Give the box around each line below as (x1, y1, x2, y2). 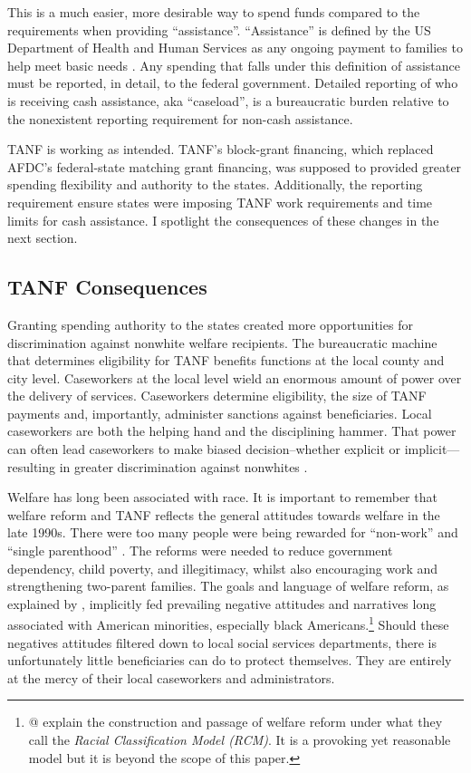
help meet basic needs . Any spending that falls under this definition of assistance (7, 55, 461, 74)
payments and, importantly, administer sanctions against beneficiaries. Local (7, 403, 432, 422)
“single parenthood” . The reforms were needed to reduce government (7, 541, 393, 560)
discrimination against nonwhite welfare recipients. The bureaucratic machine (7, 333, 437, 352)
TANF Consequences (7, 273, 207, 301)
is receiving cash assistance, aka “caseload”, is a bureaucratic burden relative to (7, 91, 449, 110)
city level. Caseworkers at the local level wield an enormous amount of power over (7, 368, 462, 387)
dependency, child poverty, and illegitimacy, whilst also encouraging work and (7, 558, 438, 577)
